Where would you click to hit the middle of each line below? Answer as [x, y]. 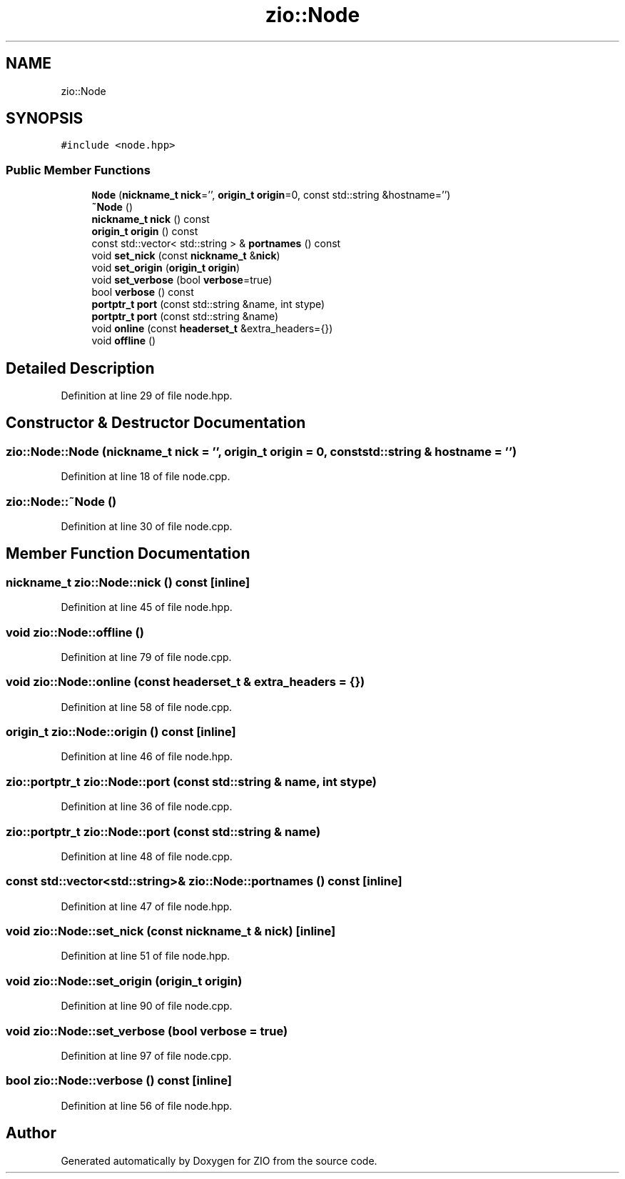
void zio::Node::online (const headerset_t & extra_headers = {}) [186, 682]
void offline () [124, 341]
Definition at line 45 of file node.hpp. [147, 607]
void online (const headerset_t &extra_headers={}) [212, 329]
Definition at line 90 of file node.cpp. [147, 1006]
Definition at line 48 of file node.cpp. [147, 856]
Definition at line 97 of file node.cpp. [146, 1055]
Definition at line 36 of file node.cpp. [147, 807]
